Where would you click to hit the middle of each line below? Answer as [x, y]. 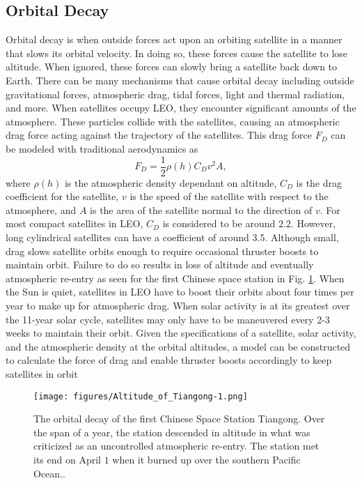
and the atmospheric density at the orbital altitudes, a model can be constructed [178, 346]
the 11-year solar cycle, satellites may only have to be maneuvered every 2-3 [168, 319]
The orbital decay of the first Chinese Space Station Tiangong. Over [179, 419]
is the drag [319, 182]
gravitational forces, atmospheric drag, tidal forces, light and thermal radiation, [175, 94]
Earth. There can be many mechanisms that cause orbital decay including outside [180, 80]
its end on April [67, 459]
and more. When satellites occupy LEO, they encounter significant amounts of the [181, 108]
